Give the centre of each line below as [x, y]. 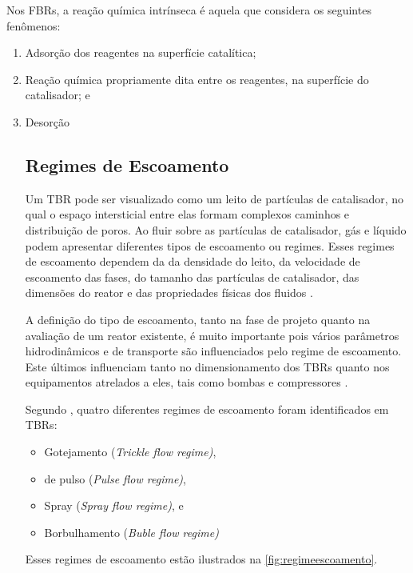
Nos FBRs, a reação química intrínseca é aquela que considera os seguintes [189, 10]
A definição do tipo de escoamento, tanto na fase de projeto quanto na [198, 319]
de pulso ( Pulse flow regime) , [115, 478]
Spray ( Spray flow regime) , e [114, 505]
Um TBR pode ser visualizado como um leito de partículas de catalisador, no [214, 198]
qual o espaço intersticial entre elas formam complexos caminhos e [187, 214]
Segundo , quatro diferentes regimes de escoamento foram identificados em [207, 409]
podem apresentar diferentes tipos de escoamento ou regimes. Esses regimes [210, 245]
